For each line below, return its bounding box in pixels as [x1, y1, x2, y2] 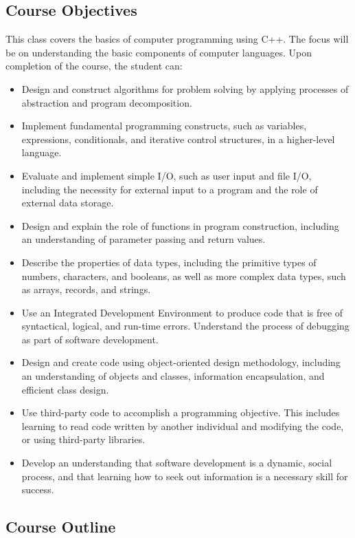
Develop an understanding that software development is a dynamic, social [21, 455, 332, 470]
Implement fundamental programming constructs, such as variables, [21, 118, 307, 133]
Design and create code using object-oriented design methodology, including [21, 355, 341, 369]
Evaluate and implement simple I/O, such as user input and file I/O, [21, 168, 312, 182]
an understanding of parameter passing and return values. [21, 232, 266, 246]
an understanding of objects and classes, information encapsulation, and [21, 369, 325, 383]
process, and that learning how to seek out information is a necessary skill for [21, 469, 348, 483]
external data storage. [21, 195, 114, 210]
